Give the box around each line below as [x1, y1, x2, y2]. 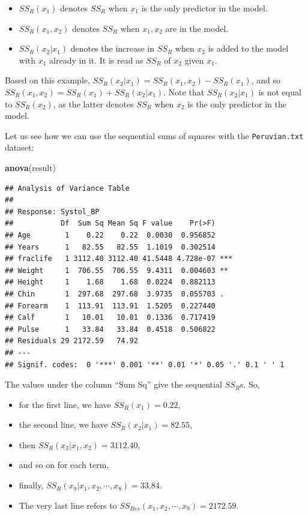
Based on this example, [5, 74, 90, 86]
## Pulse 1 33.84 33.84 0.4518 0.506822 [5, 325, 216, 334]
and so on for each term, [19, 458, 109, 471]
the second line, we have [19, 418, 108, 431]
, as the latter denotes [53, 97, 134, 110]
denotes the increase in [70, 42, 155, 55]
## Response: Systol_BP [5, 207, 100, 216]
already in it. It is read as [49, 53, 143, 66]
